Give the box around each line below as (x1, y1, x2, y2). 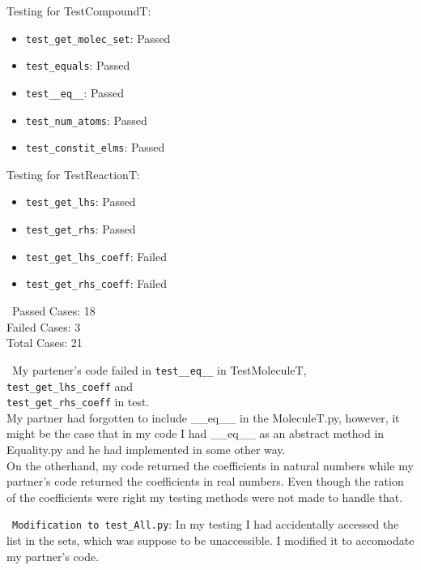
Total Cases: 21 (6, 334, 83, 351)
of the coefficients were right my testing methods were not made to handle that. (6, 488, 403, 505)
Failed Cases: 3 (6, 318, 81, 335)
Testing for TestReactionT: (6, 165, 140, 182)
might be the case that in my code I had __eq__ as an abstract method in (6, 425, 385, 442)
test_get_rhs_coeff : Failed (25, 275, 167, 292)
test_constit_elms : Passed (25, 139, 165, 156)
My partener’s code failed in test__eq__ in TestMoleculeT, (11, 361, 307, 378)
